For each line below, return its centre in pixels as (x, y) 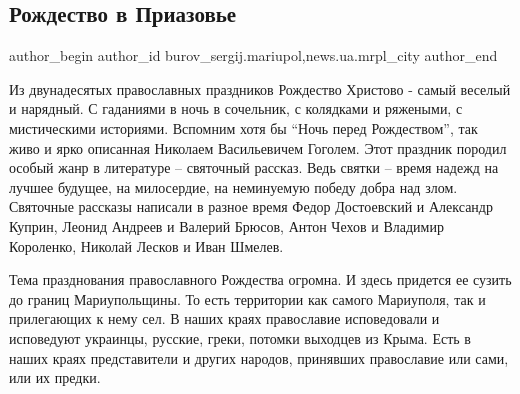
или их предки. (55, 377)
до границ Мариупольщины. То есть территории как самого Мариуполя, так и (247, 298)
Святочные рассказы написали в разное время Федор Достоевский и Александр (251, 206)
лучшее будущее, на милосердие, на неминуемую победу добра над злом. (233, 186)
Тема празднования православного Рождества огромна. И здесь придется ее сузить (260, 279)
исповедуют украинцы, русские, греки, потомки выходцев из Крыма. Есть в (240, 337)
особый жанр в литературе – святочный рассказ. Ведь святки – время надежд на (254, 167)
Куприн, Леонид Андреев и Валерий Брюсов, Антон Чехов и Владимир (226, 225)
